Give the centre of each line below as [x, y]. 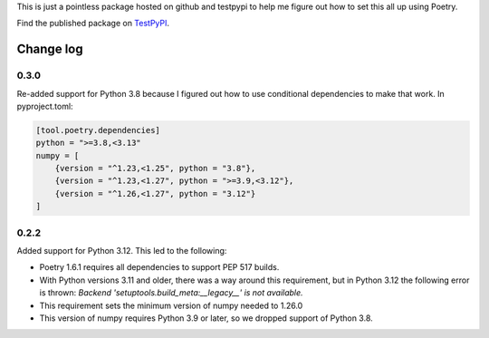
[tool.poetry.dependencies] [98, 130]
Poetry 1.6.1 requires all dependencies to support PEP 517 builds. [159, 267]
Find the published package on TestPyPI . [93, 24]
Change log [50, 49]
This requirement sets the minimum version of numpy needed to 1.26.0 [171, 305]
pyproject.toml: [45, 106]
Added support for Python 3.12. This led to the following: [122, 251]
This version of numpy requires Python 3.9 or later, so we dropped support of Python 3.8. [206, 318]
